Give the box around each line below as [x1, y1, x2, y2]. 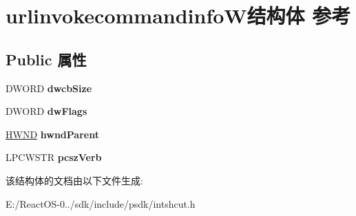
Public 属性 [6, 48, 87, 69]
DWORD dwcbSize [6, 80, 92, 95]
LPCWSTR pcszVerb [6, 150, 102, 164]
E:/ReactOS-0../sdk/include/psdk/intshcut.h [6, 196, 196, 210]
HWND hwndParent [6, 127, 99, 141]
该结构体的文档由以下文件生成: [6, 173, 143, 187]
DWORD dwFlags [6, 104, 87, 118]
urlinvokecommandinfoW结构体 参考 [6, 1, 351, 30]
